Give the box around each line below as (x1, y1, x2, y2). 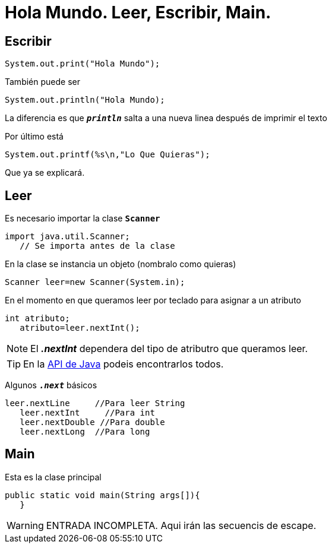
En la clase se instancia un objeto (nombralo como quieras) (5, 259, 236, 270)
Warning (7, 519, 44, 531)
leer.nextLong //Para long (20, 427, 150, 437)
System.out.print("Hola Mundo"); (5, 59, 160, 69)
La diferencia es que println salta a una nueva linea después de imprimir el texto (5, 113, 327, 123)
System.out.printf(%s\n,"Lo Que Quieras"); (5, 150, 210, 160)
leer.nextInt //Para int (20, 408, 155, 418)
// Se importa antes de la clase (20, 241, 175, 251)
